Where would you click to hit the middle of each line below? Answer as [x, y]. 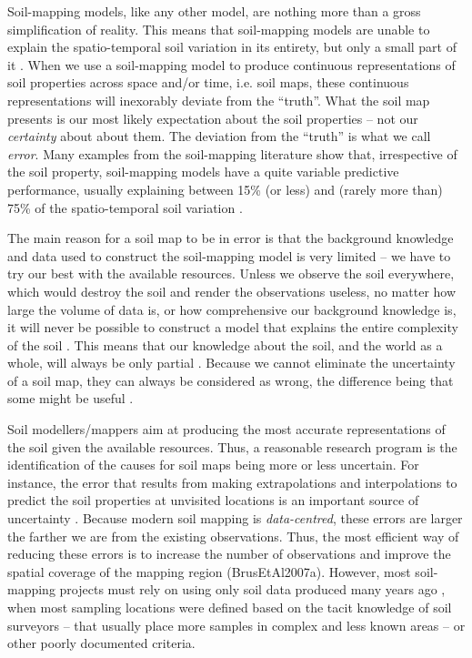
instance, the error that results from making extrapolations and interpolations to [232, 482]
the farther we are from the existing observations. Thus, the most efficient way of [233, 536]
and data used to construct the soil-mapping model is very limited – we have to [229, 255]
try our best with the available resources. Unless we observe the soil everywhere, [231, 273]
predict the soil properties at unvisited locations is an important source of [213, 500]
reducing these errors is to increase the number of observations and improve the [229, 554]
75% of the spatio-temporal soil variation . [125, 207]
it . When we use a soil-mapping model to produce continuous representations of [231, 64]
